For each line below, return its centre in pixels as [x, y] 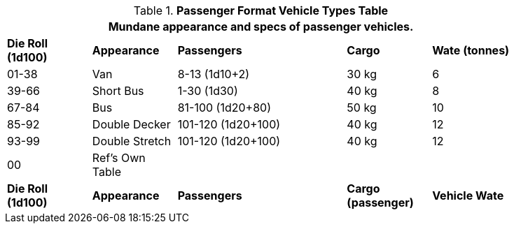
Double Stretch [132, 141]
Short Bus [118, 91]
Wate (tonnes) [471, 50]
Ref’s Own [119, 158]
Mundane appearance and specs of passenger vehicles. [261, 27]
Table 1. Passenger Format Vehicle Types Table [261, 10]
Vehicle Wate [468, 195]
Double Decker [131, 124]
